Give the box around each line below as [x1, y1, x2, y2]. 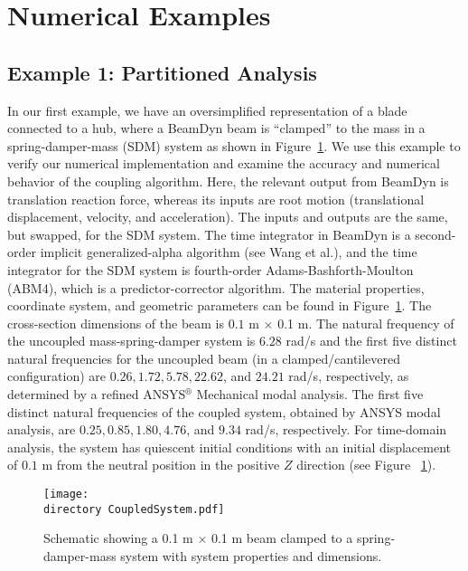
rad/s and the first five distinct [285, 331, 457, 350]
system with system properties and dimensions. [120, 546, 382, 565]
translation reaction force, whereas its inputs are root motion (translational [7, 189, 425, 208]
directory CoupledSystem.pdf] [43, 502, 225, 516]
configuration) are [7, 366, 106, 385]
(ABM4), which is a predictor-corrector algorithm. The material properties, [7, 278, 425, 297]
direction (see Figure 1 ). [296, 455, 436, 474]
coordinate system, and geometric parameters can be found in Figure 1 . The [7, 296, 432, 315]
